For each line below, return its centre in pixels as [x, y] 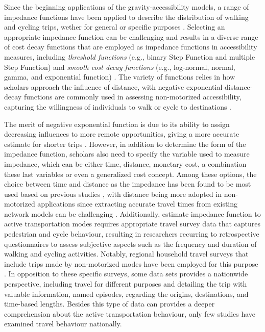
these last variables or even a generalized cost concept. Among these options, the [130, 174]
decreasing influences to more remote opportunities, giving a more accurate [122, 134]
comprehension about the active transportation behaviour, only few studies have [130, 313]
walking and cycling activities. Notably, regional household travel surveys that [126, 254]
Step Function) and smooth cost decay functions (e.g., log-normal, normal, [120, 67]
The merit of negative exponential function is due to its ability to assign [117, 124]
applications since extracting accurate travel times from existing [138, 204]
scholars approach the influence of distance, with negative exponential [113, 86]
